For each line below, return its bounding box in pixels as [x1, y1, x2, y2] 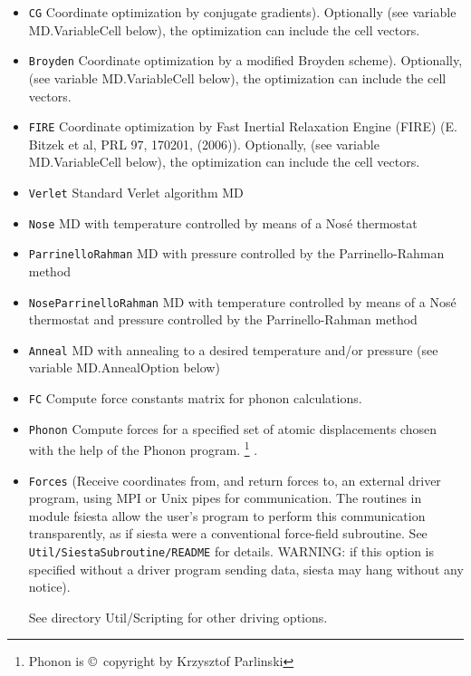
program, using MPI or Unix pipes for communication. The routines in [28, 488, 422, 507]
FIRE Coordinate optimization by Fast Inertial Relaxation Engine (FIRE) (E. [28, 117, 457, 136]
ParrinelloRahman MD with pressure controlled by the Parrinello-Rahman [28, 244, 445, 263]
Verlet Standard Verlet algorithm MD [28, 182, 244, 201]
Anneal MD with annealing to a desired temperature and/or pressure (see [28, 340, 438, 359]
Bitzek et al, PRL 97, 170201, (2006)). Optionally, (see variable [28, 134, 380, 153]
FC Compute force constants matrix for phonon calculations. [28, 389, 362, 407]
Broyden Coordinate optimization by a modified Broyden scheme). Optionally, [28, 51, 463, 70]
